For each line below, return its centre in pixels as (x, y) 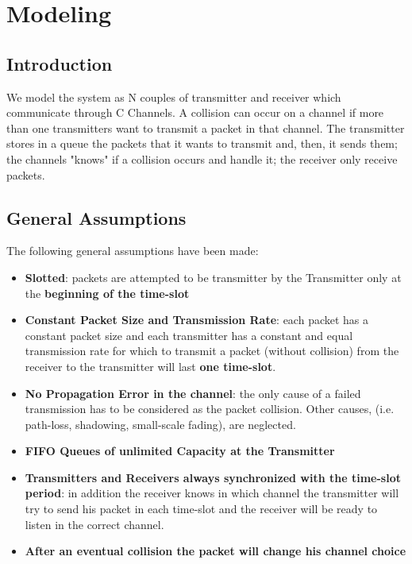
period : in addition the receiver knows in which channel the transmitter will (212, 493)
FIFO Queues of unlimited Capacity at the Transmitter (180, 451)
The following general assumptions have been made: (133, 251)
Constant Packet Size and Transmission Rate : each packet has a (197, 320)
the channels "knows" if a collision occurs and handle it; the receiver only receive (202, 158)
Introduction (60, 63)
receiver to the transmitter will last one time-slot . (150, 366)
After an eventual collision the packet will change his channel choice (216, 551)
